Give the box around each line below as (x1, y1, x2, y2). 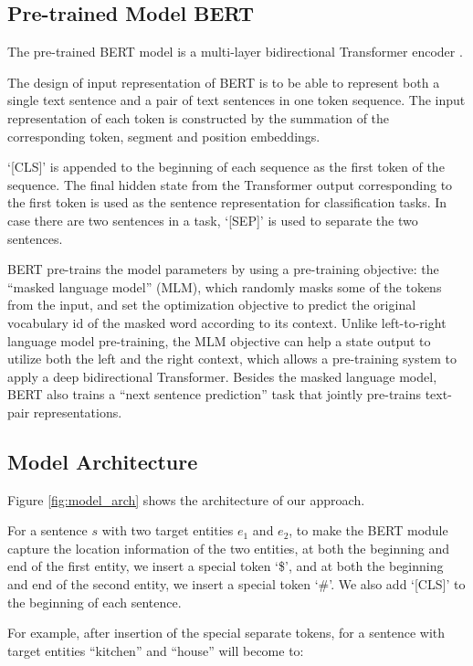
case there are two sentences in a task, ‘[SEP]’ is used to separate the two (7, 210, 418, 229)
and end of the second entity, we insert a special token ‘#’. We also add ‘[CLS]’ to (7, 575, 466, 594)
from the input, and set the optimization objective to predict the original (7, 295, 416, 314)
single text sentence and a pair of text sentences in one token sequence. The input (7, 90, 466, 110)
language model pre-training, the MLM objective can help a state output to (7, 331, 431, 350)
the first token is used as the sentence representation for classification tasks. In (7, 193, 447, 212)
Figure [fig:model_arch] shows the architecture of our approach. (7, 490, 365, 509)
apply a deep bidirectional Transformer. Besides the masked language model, (7, 366, 437, 386)
